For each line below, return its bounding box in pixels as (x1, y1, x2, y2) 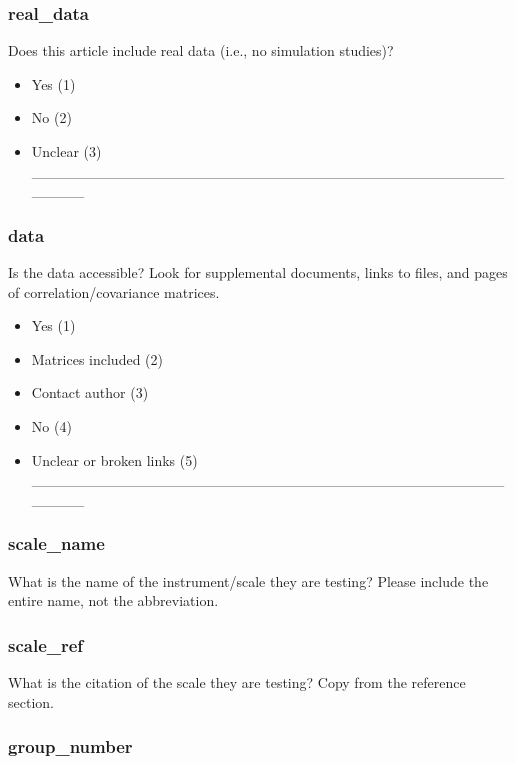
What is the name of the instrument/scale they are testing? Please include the (8, 570, 489, 591)
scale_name (8, 531, 105, 556)
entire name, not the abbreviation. (8, 590, 219, 611)
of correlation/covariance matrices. (8, 281, 220, 302)
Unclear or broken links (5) (31, 449, 198, 470)
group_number (8, 734, 133, 759)
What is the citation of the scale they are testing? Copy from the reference (8, 671, 466, 692)
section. (8, 691, 54, 712)
